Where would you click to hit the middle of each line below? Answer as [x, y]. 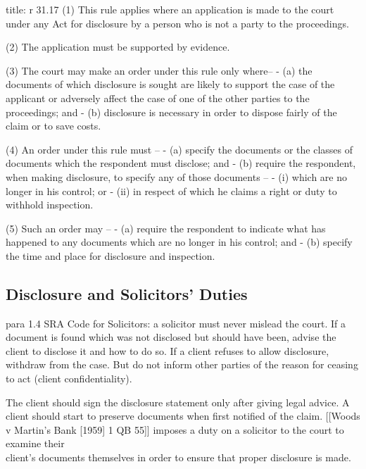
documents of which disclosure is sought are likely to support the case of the [170, 84]
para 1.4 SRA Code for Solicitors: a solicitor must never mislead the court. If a [176, 323]
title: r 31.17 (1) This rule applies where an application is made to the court [170, 9]
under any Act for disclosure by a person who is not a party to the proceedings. [177, 23]
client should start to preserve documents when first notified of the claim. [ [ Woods [183, 416]
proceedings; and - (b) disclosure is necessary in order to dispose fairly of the [171, 112]
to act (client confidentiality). [69, 379]
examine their [35, 443]
